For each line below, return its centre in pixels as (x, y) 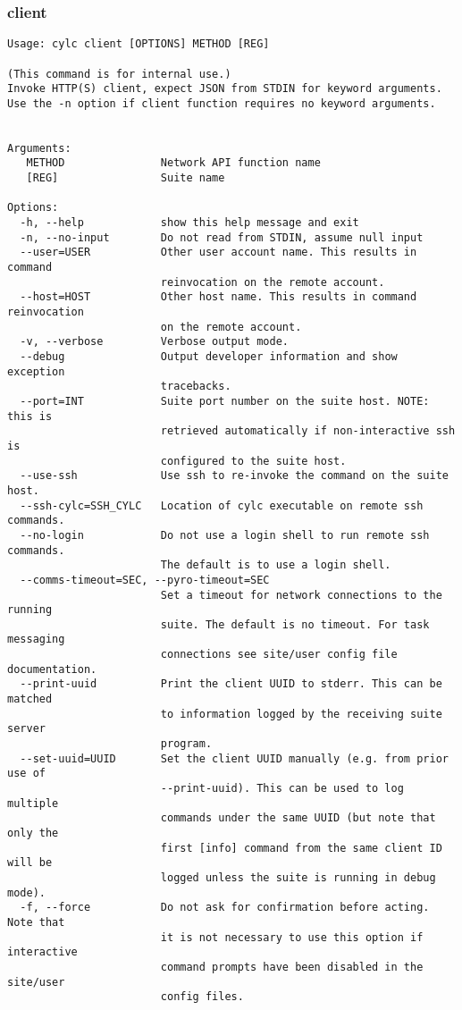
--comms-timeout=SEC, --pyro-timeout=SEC (145, 580)
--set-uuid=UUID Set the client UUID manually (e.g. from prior (234, 758)
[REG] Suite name (126, 178)
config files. (202, 997)
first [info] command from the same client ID (301, 848)
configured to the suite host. (253, 461)
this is (30, 416)
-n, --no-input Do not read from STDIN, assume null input (222, 237)
